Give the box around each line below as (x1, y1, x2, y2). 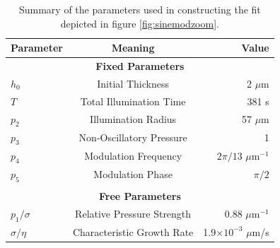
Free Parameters (98, 189, 181, 203)
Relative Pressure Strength (75, 206, 192, 221)
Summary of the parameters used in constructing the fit (18, 2, 261, 16)
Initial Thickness (97, 76, 169, 90)
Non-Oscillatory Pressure (78, 130, 187, 145)
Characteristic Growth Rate (72, 224, 194, 239)
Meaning (111, 40, 155, 55)
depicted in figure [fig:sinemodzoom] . (60, 16, 219, 30)
